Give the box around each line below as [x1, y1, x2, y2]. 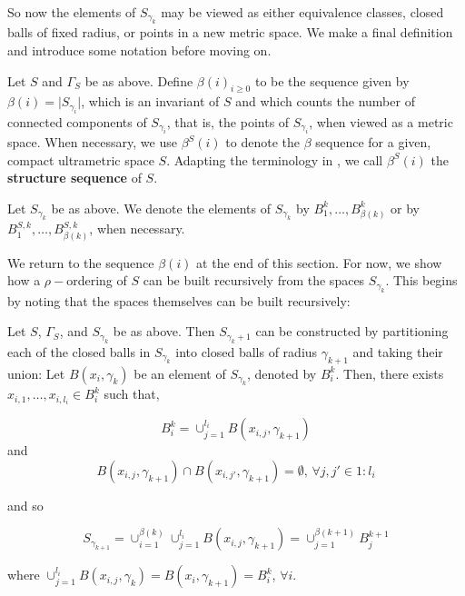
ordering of [66, 271, 127, 290]
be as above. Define [84, 71, 193, 90]
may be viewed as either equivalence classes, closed [161, 3, 444, 21]
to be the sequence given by [254, 71, 410, 90]
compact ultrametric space [7, 150, 154, 169]
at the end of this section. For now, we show [196, 253, 442, 272]
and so [7, 495, 44, 514]
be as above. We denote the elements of [51, 198, 272, 217]
